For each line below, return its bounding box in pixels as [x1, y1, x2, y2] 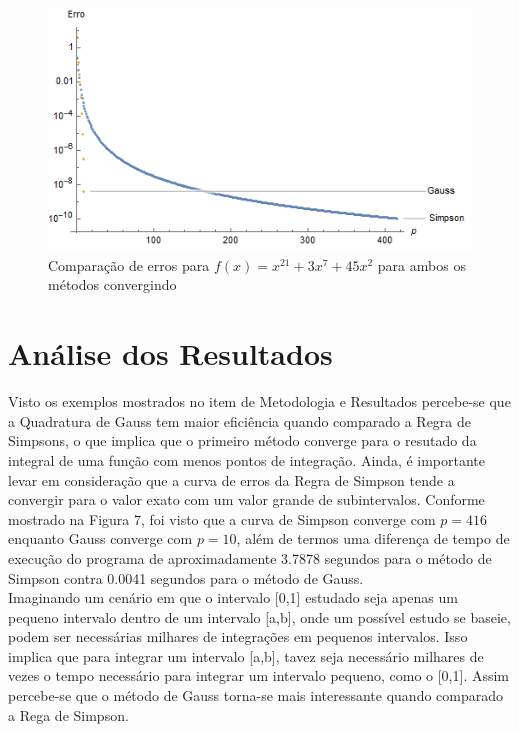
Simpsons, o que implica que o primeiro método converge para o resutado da [8, 430, 477, 451]
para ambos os [377, 254, 466, 275]
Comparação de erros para [48, 254, 210, 275]
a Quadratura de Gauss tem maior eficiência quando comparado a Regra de [8, 410, 472, 431]
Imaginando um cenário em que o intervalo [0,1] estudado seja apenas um [8, 587, 458, 608]
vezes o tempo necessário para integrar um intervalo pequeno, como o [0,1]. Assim [8, 665, 510, 686]
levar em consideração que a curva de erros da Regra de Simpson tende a [8, 469, 455, 490]
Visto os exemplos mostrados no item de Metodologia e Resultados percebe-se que [8, 391, 511, 412]
